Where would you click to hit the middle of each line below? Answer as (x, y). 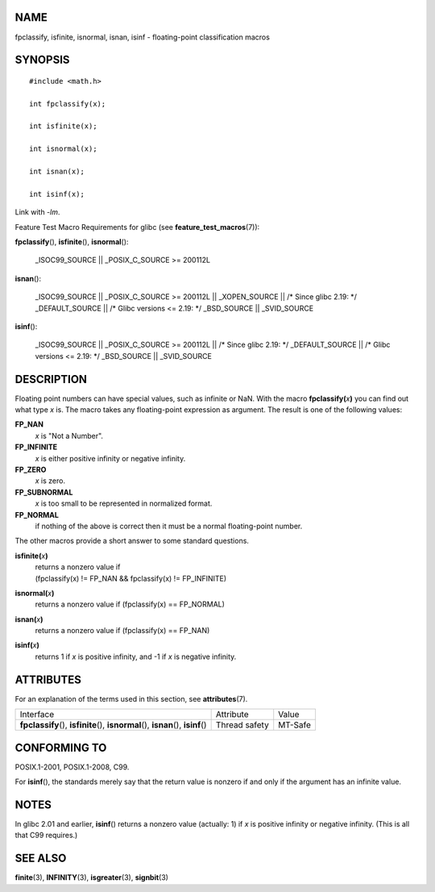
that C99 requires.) (46, 836)
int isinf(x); (57, 194)
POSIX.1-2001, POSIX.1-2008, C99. (72, 767)
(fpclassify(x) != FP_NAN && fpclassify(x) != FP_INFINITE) (131, 578)
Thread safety (242, 725)
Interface (37, 715)
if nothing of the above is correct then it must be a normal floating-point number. (169, 526)
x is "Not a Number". (69, 436)
